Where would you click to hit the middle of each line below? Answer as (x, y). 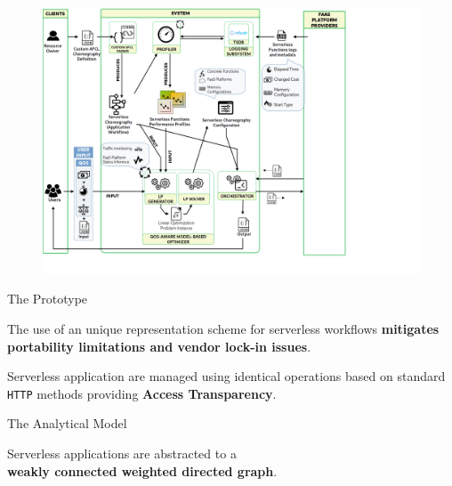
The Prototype (48, 299)
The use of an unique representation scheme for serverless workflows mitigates (223, 328)
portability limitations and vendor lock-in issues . (159, 346)
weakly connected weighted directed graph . (142, 470)
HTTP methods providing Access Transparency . (142, 393)
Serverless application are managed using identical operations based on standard (226, 376)
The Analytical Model (67, 423)
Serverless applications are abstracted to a (122, 453)
